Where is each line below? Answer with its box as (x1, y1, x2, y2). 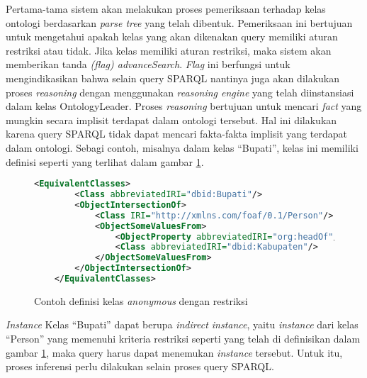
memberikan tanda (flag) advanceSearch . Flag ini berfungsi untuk (6, 57, 290, 72)
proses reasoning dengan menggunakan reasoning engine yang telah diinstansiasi (6, 84, 354, 99)
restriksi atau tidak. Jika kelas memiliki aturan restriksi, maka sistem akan (6, 43, 332, 57)
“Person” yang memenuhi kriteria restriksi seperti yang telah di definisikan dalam (6, 331, 361, 346)
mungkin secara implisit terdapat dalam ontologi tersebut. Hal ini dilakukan (6, 112, 337, 127)
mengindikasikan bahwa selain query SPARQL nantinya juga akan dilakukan (6, 70, 340, 85)
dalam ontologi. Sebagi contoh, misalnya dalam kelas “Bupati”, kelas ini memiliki (6, 140, 358, 155)
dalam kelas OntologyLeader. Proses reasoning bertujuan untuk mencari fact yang (6, 99, 362, 113)
